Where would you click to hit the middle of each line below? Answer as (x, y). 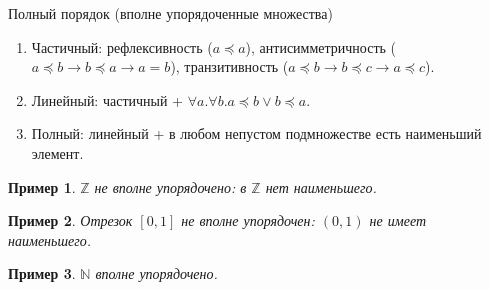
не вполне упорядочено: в (170, 186)
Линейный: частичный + (107, 99)
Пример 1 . (42, 186)
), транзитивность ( (229, 66)
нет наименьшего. (321, 186)
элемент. (57, 152)
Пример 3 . (42, 273)
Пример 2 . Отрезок (70, 220)
